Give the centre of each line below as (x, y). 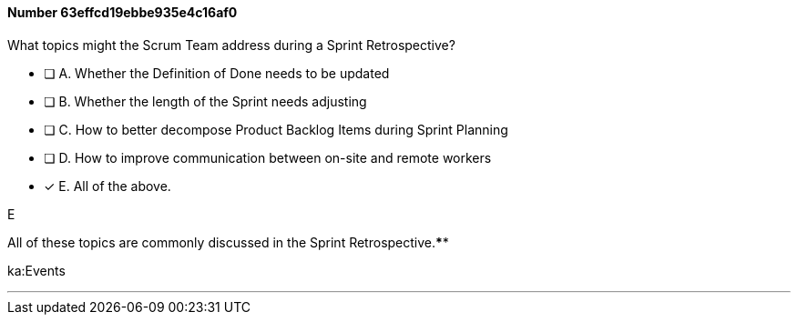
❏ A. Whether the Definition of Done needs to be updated (217, 73)
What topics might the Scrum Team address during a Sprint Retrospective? (231, 45)
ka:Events (36, 270)
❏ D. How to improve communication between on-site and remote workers (268, 157)
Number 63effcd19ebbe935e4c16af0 (123, 12)
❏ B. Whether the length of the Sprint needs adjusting (205, 101)
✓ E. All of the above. (107, 186)
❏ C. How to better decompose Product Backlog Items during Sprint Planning (276, 129)
